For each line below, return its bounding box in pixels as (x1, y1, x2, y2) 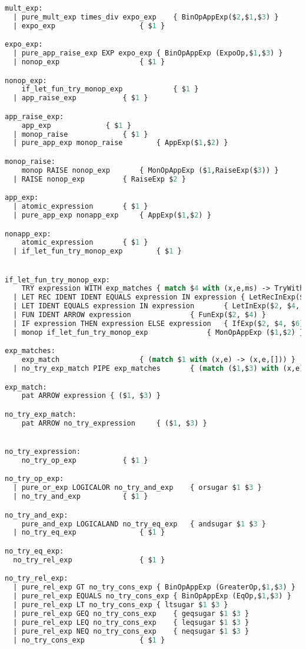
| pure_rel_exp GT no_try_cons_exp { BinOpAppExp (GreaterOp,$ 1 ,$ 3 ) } (13, 583, 295, 592)
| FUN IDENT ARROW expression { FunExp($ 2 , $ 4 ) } (13, 311, 266, 319)
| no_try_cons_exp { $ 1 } (13, 635, 165, 644)
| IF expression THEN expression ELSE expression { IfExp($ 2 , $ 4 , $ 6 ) (13, 319, 304, 328)
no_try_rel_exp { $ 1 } (13, 555, 165, 564)
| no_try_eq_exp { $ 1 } (13, 528, 165, 537)
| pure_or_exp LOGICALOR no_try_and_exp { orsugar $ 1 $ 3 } (13, 483, 262, 492)
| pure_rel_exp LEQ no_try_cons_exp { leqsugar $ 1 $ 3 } (13, 618, 250, 627)
